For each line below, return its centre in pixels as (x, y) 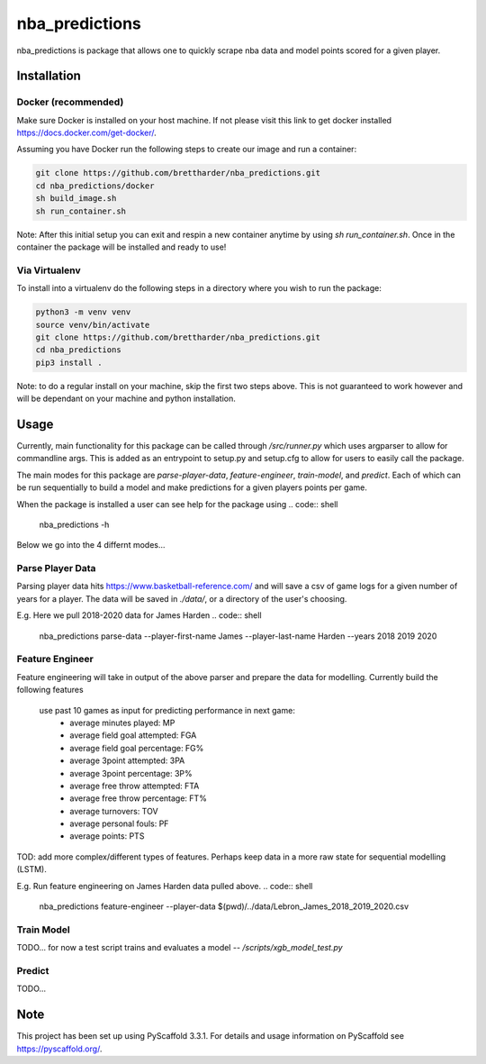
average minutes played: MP (122, 723)
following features (50, 690)
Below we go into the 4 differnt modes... (91, 545)
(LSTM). (31, 869)
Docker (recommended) (70, 102)
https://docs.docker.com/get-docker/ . (86, 133)
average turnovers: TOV (114, 811)
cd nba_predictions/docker (95, 186)
